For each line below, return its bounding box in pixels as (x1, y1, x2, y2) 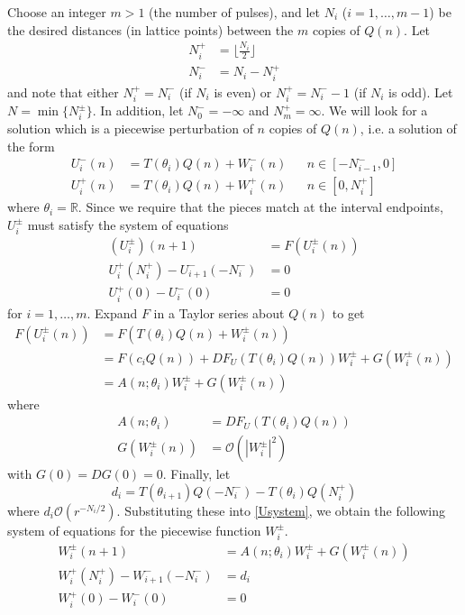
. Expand (87, 303, 138, 322)
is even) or (214, 82, 272, 101)
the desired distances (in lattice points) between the (7, 20, 294, 39)
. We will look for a (321, 101, 428, 120)
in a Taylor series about (153, 303, 285, 322)
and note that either (7, 82, 119, 101)
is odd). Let (388, 82, 453, 101)
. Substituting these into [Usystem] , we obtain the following (116, 500, 445, 519)
